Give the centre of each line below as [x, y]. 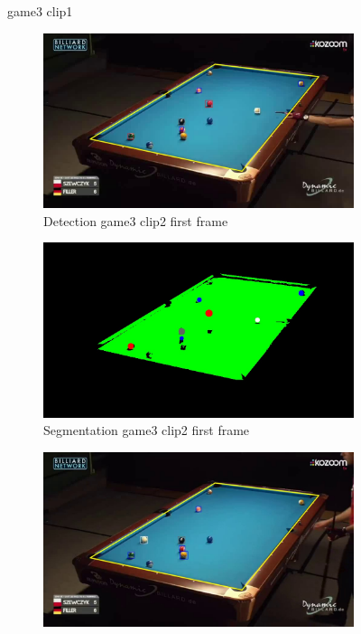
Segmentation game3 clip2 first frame [147, 430]
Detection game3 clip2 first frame [136, 220]
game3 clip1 [40, 11]
